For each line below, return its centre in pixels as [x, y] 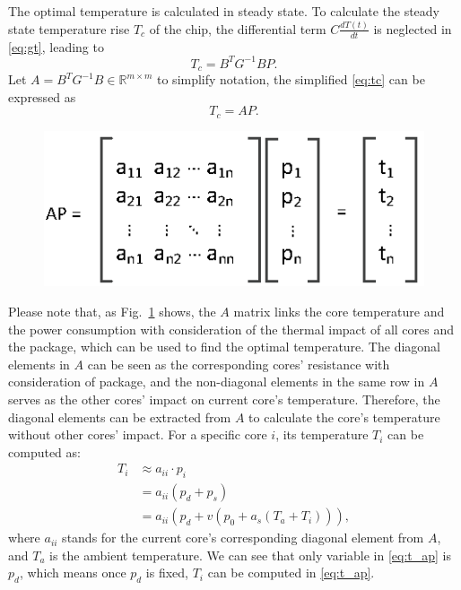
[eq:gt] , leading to [56, 46]
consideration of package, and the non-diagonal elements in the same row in [217, 382]
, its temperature [322, 434]
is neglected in [413, 28]
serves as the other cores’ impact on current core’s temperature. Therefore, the [224, 399]
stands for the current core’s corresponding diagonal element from [243, 538]
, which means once [73, 573]
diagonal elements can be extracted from [120, 416]
